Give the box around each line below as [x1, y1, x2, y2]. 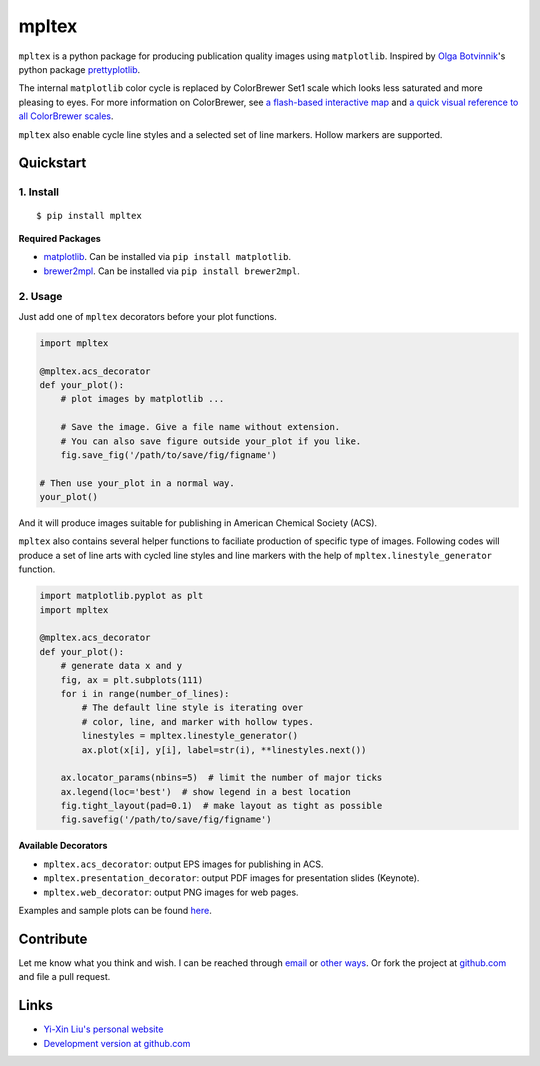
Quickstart [18, 155, 87, 172]
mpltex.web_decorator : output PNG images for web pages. [43, 886, 299, 898]
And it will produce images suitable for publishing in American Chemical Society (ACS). [18, 517, 378, 529]
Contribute [18, 930, 88, 947]
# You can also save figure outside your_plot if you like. [60, 435, 362, 447]
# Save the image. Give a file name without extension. [60, 421, 341, 433]
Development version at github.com [43, 1037, 191, 1049]
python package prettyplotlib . [18, 63, 141, 75]
